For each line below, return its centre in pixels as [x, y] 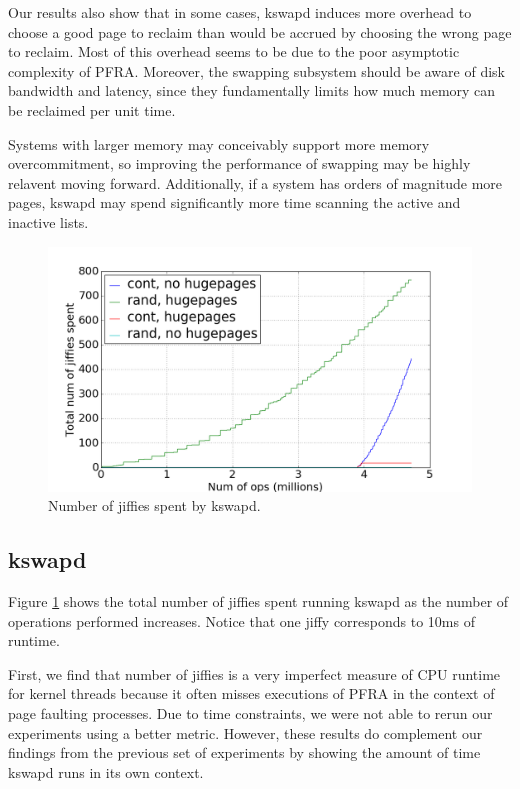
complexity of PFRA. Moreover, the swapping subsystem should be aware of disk [256, 70]
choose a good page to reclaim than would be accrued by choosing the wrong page [260, 31]
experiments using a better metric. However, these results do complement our [245, 732]
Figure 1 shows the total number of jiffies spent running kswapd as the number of [258, 601]
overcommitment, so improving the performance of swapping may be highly [239, 163]
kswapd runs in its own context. [106, 771]
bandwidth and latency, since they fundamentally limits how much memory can [252, 90]
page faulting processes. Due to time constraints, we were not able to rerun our [250, 713]
